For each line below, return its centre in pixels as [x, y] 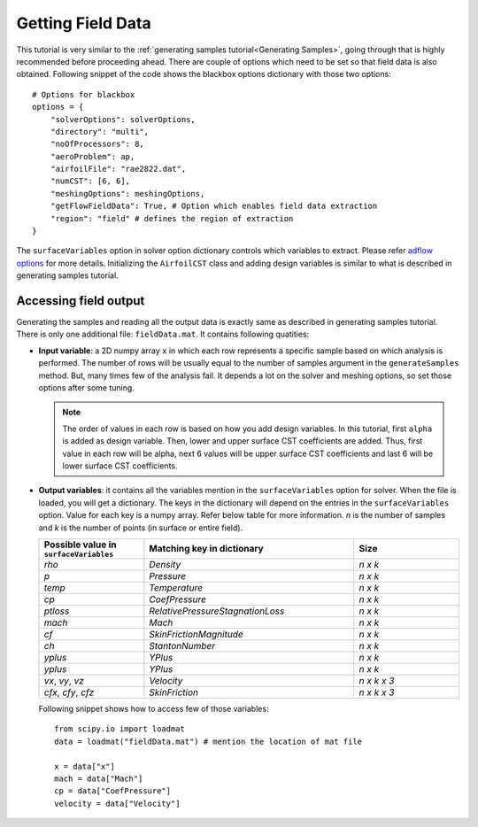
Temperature [176, 587]
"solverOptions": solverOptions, [123, 119]
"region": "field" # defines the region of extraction [172, 218]
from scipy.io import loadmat [120, 729]
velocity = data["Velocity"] [117, 803]
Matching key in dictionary [207, 549]
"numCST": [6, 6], [90, 181]
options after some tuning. [86, 388]
